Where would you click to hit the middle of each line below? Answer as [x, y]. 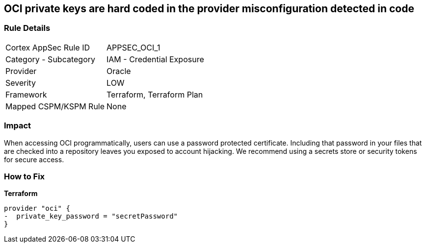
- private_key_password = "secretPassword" [91, 216]
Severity [21, 83]
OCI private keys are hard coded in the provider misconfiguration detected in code [209, 9]
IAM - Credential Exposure [155, 59]
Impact [18, 126]
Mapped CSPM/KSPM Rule [55, 106]
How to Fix [25, 176]
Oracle [119, 71]
